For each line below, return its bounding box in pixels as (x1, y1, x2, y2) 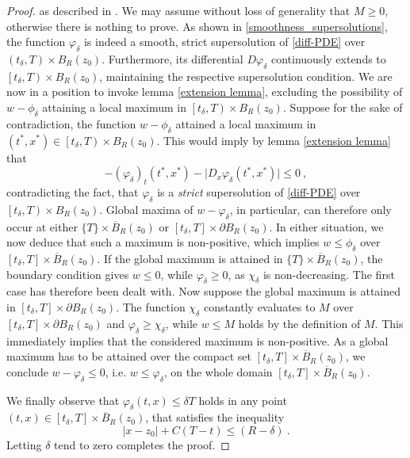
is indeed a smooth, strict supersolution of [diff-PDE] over (83, 33, 366, 50)
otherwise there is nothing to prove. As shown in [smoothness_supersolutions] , (6, 17, 388, 34)
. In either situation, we (269, 218, 384, 235)
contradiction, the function (6, 115, 136, 132)
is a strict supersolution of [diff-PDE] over (157, 183, 361, 200)
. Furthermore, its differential (102, 50, 243, 67)
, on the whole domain (163, 363, 273, 380)
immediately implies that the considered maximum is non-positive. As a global (6, 332, 389, 349)
